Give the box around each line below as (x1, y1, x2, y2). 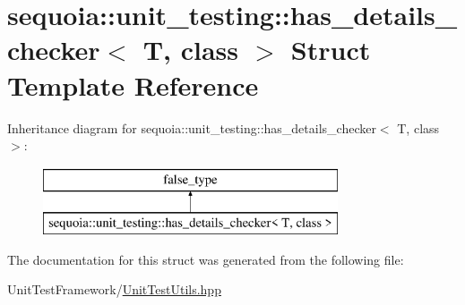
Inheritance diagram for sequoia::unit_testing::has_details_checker (7, 118, 376, 137)
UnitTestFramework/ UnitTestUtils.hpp (7, 280, 221, 299)
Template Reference (7, 66, 259, 103)
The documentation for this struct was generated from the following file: (7, 250, 404, 268)
